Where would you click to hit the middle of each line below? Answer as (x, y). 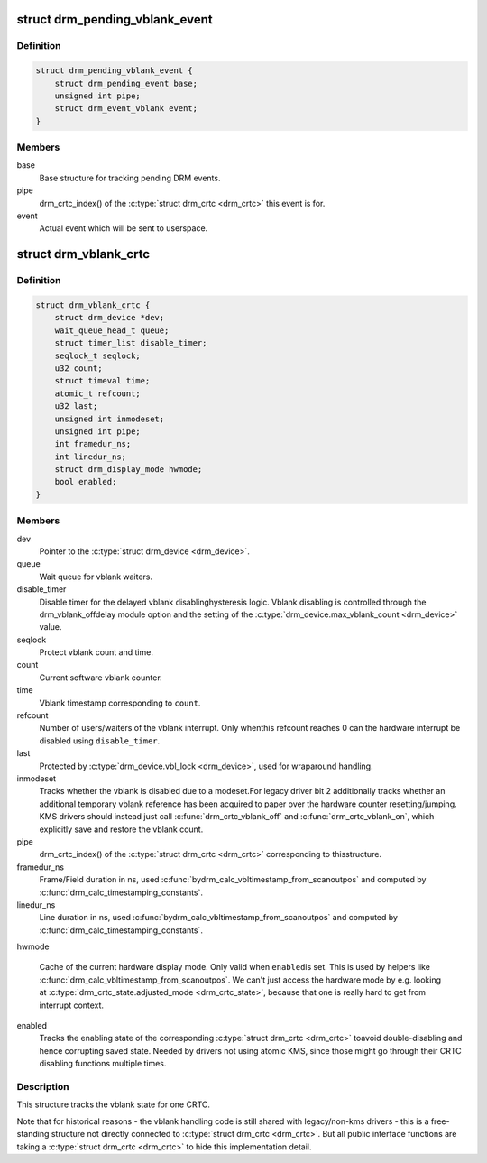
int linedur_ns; (90, 457)
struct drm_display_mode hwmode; (129, 470)
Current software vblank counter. (101, 678)
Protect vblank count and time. (96, 652)
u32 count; (78, 368)
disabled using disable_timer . (100, 741)
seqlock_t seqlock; (98, 355)
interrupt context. (71, 1005)
